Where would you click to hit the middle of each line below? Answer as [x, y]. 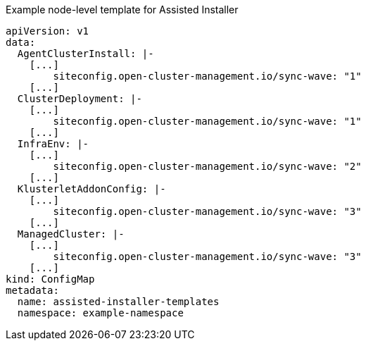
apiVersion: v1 [48, 31]
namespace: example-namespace [100, 313]
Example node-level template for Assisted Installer [122, 10]
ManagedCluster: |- [71, 234]
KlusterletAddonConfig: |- [91, 189]
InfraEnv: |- [53, 144]
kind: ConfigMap [50, 279]
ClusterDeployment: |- [80, 99]
